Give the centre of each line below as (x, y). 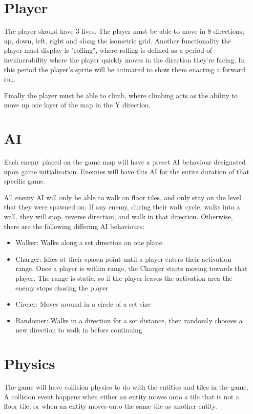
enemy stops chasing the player (62, 287)
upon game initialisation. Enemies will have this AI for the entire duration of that (126, 171)
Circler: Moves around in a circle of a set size (83, 304)
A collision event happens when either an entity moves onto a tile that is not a (122, 396)
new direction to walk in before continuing (79, 330)
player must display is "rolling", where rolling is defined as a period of (108, 50)
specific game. (25, 181)
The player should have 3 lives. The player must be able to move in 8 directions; (124, 31)
